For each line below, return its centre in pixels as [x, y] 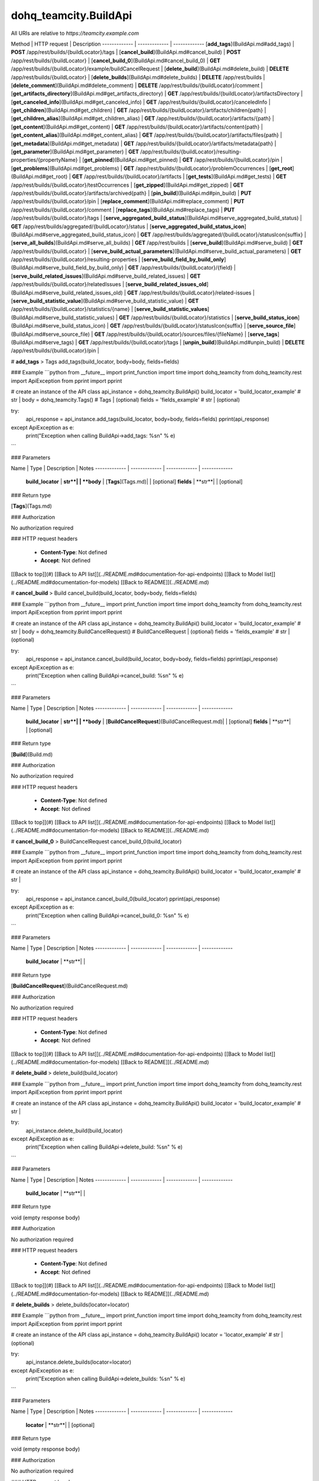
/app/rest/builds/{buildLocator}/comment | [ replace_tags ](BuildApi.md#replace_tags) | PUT [123, 210]
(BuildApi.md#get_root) [39, 177]
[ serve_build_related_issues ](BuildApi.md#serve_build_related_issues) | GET [106, 276]
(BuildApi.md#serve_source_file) [51, 334]
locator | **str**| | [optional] [60, 1425]
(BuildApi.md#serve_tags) [43, 342]
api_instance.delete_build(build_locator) [74, 1130]
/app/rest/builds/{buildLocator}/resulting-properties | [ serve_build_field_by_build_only [118, 259]
